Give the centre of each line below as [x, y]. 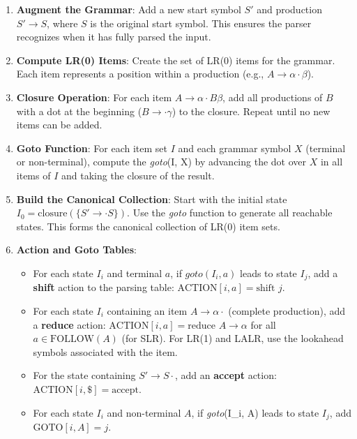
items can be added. [59, 125]
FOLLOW [72, 340]
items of [33, 175]
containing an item [147, 310]
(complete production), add [287, 310]
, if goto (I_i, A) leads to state [255, 412]
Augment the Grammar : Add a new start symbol [129, 9]
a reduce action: [69, 324]
